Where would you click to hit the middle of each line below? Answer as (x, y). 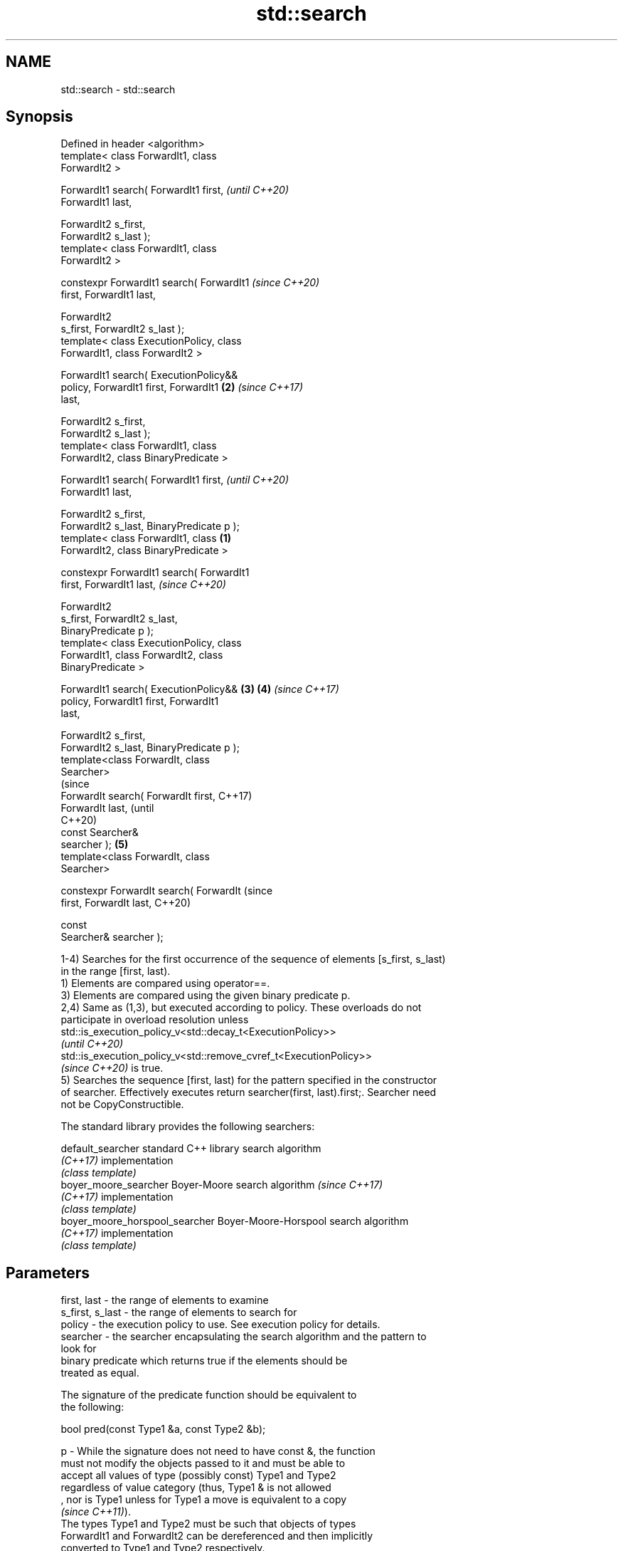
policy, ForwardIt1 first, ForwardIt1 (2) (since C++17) (182, 387)
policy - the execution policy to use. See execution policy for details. (220, 1325)
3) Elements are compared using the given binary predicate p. (206, 996)
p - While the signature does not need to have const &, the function (218, 1451)
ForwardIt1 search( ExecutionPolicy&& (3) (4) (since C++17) (200, 689)
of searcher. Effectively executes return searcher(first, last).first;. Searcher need (249, 1092)
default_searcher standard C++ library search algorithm (191, 1149)
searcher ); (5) (95, 845)
